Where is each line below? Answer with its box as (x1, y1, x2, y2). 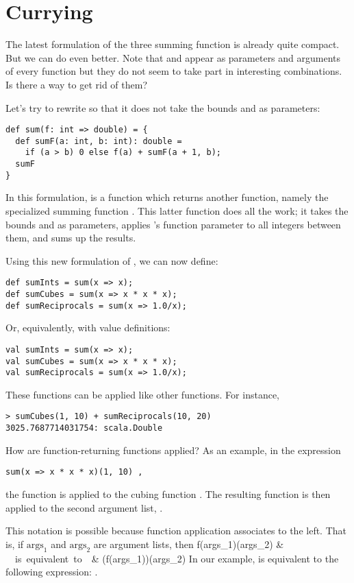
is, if (5, 536, 24, 551)
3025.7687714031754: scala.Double (5, 423, 163, 433)
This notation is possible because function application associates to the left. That (5, 523, 347, 538)
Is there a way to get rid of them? (5, 77, 148, 91)
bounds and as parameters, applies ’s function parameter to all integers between (5, 217, 341, 231)
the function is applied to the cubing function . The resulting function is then (5, 487, 331, 501)
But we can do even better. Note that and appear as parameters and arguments (5, 50, 341, 64)
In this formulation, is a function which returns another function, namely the (5, 190, 329, 204)
